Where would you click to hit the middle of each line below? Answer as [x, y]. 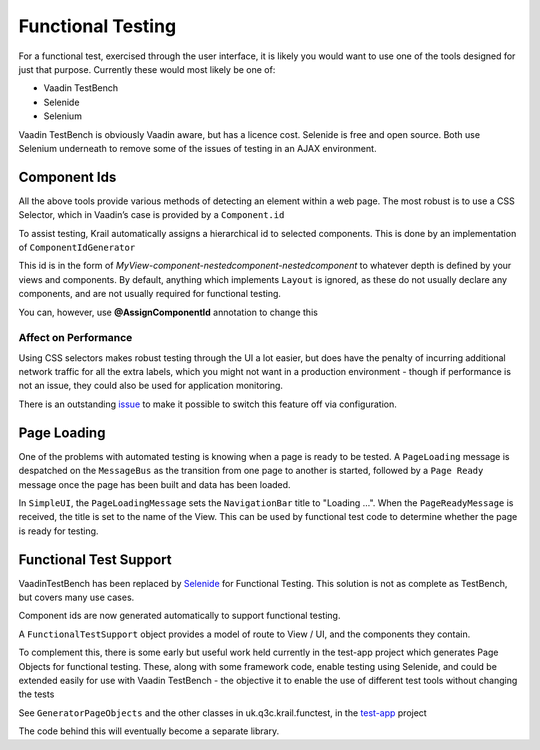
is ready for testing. [58, 531]
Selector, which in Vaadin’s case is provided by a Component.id [151, 215]
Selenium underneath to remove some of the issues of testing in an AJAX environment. [197, 148]
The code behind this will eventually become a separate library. [149, 731]
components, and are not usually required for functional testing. [150, 294]
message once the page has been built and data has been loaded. [154, 484]
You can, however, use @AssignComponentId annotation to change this [168, 312]
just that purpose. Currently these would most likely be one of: [147, 69]
